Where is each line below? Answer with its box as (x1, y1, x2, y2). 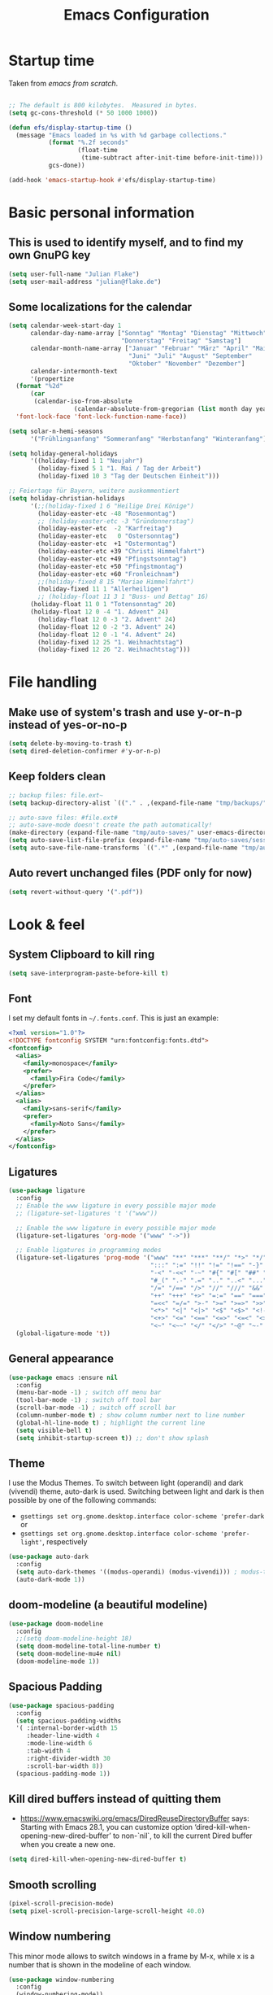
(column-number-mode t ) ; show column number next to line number (15, 1412, 245, 1420)
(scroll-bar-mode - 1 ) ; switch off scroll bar (15, 1403, 176, 1412)
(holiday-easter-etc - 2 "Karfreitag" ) (37, 525, 173, 533)
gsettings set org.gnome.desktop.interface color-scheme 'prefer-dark (19, 1513, 265, 1521)
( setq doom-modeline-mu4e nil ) (15, 1650, 122, 1658)
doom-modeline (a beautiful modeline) (8, 1598, 208, 1612)
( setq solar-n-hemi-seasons (8, 427, 104, 435)
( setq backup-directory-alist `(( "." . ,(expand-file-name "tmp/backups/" (8, 799, 267, 807)
